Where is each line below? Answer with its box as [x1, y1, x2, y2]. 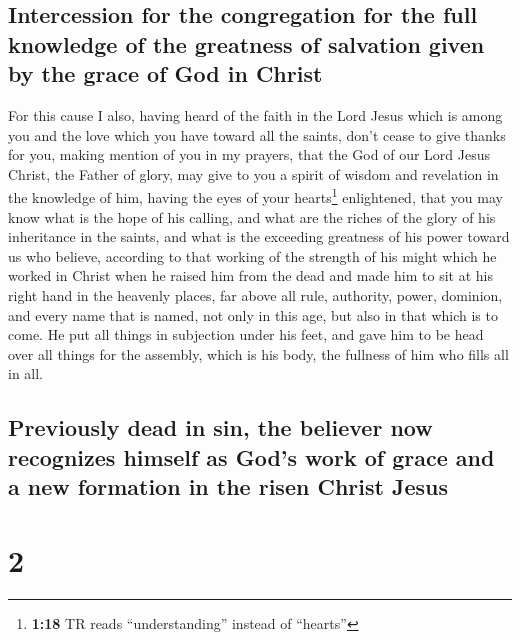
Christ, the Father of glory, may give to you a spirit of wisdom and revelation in [8, 163, 499, 184]
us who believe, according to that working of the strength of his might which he [8, 245, 497, 266]
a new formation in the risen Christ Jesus [8, 471, 448, 502]
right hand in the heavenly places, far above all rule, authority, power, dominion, [8, 284, 503, 305]
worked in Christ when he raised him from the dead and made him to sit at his [8, 265, 494, 286]
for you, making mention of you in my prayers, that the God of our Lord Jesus [8, 144, 490, 165]
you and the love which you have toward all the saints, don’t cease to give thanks [8, 124, 506, 145]
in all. [8, 363, 44, 384]
